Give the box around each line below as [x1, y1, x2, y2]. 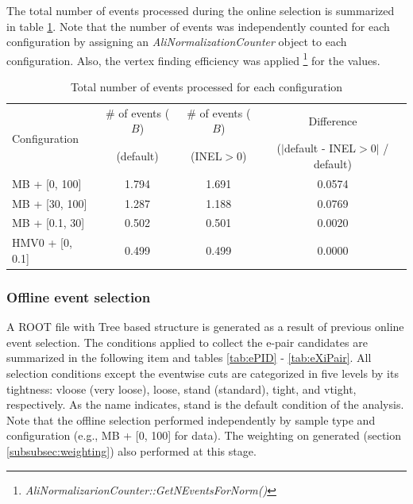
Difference [308, 112, 357, 129]
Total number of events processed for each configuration [70, 79, 343, 95]
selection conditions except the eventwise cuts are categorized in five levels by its [6, 364, 399, 381]
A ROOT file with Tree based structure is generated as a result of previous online [6, 318, 404, 335]
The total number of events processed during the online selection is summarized [6, 2, 395, 18]
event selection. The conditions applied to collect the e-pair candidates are [6, 333, 368, 350]
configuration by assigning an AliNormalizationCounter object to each [6, 33, 347, 50]
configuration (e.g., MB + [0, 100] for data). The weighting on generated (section [6, 427, 402, 444]
